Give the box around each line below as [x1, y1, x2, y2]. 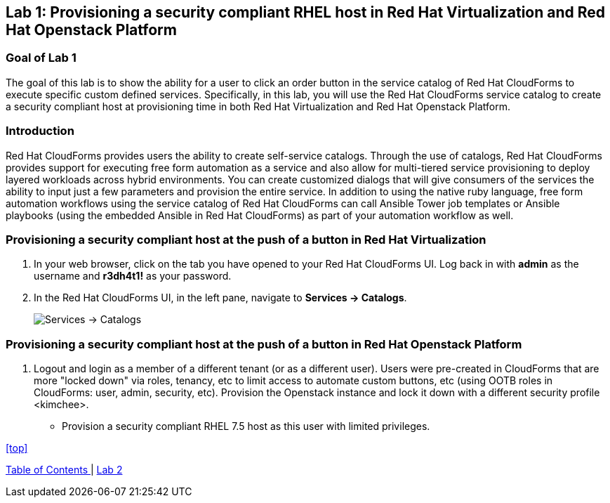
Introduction [6, 124, 74, 138]
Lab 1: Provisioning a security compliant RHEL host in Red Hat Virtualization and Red [6, 4, 606, 21]
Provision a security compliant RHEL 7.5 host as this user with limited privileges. [62, 420, 430, 433]
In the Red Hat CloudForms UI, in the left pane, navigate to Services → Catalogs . [34, 292, 407, 304]
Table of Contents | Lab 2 [6, 464, 123, 476]
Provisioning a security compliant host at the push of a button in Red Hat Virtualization [6, 232, 486, 247]
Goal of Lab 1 [6, 51, 77, 65]
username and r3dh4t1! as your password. [34, 270, 232, 282]
